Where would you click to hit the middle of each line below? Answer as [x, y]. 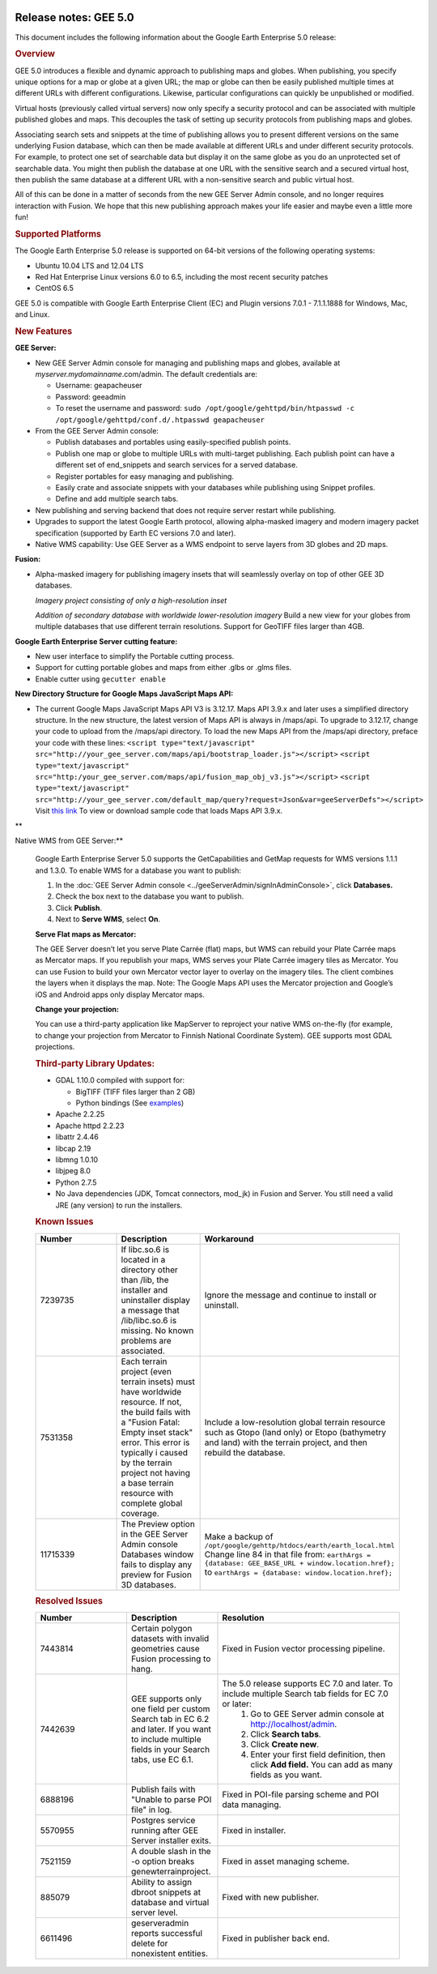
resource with [147, 1493]
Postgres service [163, 1821]
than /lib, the [145, 1280]
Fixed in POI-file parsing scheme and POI [301, 1795]
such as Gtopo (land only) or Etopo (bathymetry [295, 1432]
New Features [44, 331]
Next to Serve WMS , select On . [108, 919]
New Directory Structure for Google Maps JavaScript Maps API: [124, 694]
